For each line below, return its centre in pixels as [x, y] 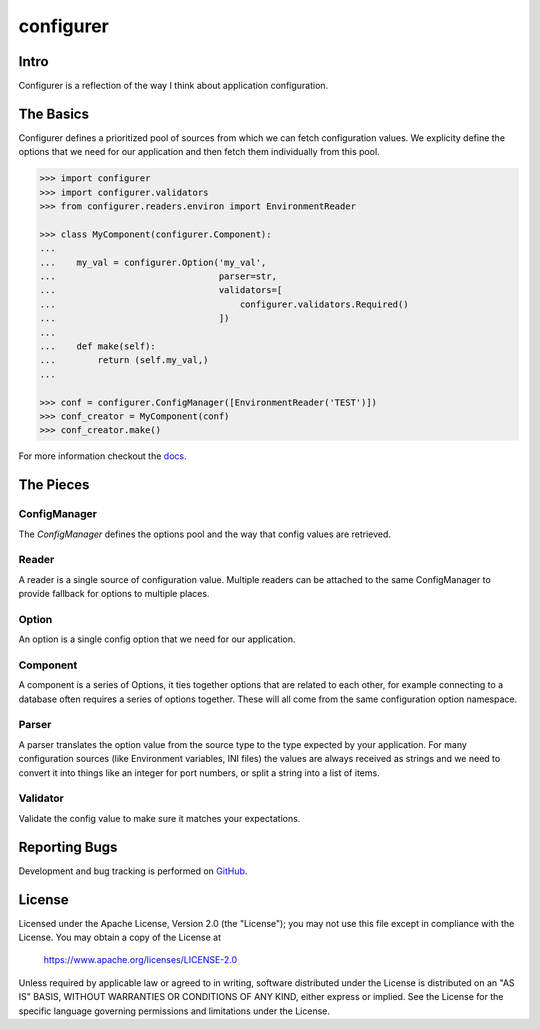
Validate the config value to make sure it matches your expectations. [159, 818]
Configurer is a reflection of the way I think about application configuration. [173, 86]
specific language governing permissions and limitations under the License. [174, 1011]
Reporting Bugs [68, 846]
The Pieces [54, 485]
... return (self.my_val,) [124, 360]
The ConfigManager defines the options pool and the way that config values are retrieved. [205, 534]
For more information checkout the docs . [102, 456]
